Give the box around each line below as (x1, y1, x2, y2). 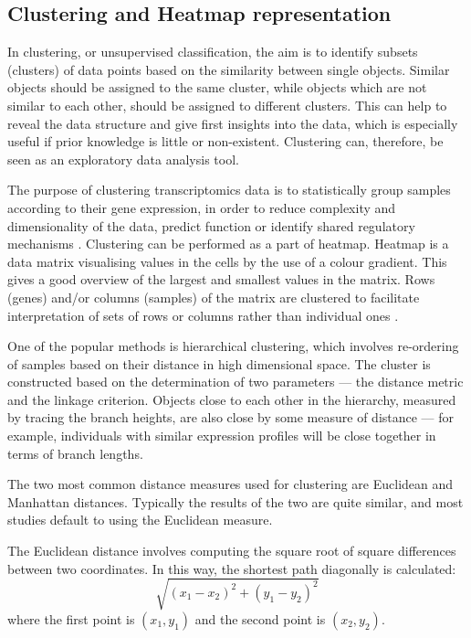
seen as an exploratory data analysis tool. (7, 149, 239, 168)
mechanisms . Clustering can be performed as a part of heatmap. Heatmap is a (7, 234, 449, 253)
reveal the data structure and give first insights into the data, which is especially (7, 113, 458, 133)
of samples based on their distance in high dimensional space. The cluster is (7, 354, 431, 373)
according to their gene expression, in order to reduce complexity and (7, 197, 396, 217)
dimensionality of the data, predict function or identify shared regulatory (7, 216, 415, 235)
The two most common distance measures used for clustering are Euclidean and (7, 474, 454, 494)
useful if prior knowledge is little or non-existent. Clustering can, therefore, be (7, 132, 444, 151)
